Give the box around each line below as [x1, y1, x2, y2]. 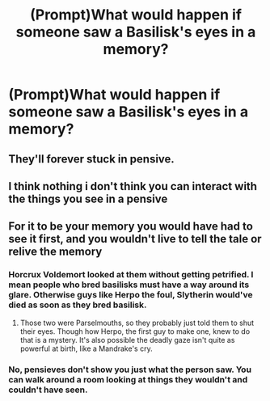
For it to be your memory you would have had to [8, 220, 253, 234]
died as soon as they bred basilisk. [8, 299, 147, 310]
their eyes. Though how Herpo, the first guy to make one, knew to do [19, 326, 251, 336]
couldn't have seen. [8, 384, 88, 395]
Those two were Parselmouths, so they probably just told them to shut [19, 318, 255, 327]
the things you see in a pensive [8, 192, 168, 205]
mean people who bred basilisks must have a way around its [8, 279, 250, 290]
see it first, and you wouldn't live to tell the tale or [8, 232, 262, 246]
